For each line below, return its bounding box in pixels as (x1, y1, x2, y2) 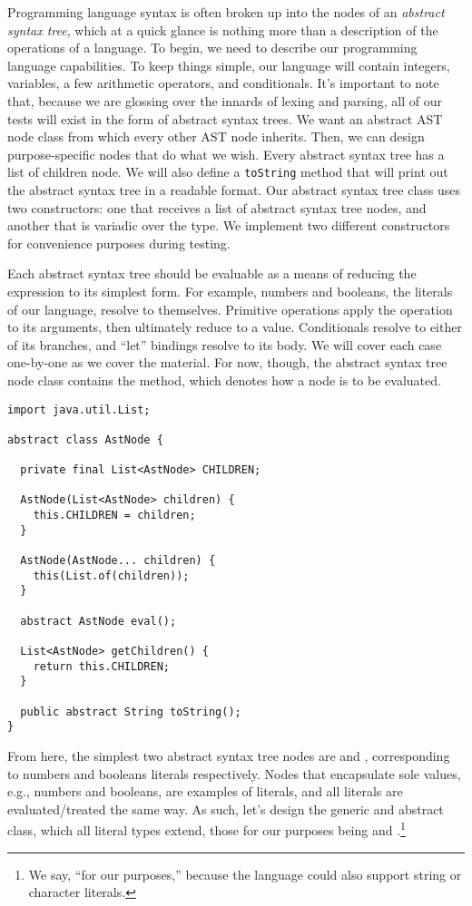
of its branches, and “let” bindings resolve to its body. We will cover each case (7, 335, 442, 354)
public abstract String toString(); (20, 705, 241, 718)
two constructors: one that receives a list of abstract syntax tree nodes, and (7, 198, 427, 217)
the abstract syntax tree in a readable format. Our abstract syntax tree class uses (7, 180, 461, 199)
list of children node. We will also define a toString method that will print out (7, 162, 448, 181)
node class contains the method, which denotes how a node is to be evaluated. (7, 370, 441, 389)
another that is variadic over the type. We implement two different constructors (7, 216, 450, 235)
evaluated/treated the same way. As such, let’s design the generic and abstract (7, 799, 444, 818)
